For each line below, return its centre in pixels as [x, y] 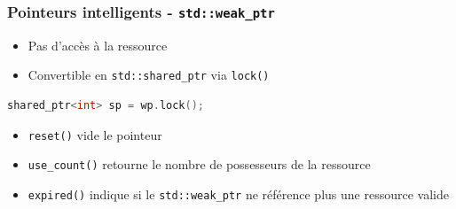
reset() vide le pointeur [95, 134]
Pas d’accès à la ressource [98, 45]
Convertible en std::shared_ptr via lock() [149, 75]
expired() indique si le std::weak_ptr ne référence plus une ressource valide [238, 194]
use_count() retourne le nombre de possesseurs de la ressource [199, 164]
